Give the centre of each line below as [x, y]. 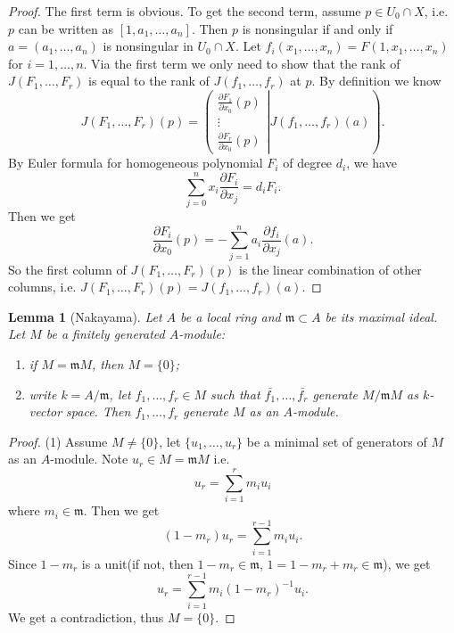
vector [45, 411]
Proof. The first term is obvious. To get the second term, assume [185, 11]
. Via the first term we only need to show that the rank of [242, 63]
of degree [308, 163]
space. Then [99, 411]
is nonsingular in [148, 46]
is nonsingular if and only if [318, 28]
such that [235, 394]
